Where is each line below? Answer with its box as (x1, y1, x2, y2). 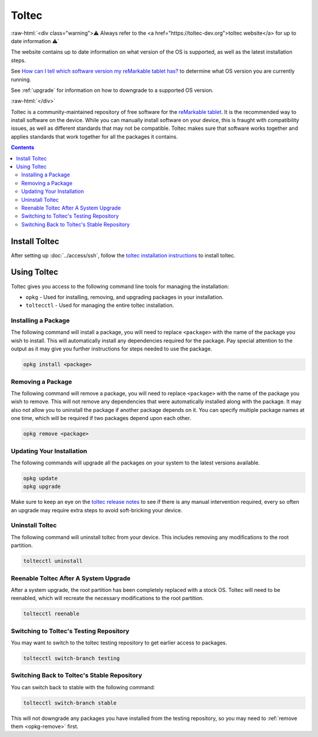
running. (11, 76, 32, 83)
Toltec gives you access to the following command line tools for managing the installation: (11, 283, 229, 290)
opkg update (23, 475, 58, 481)
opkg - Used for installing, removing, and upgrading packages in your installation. (25, 293, 224, 300)
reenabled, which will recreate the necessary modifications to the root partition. (11, 595, 204, 602)
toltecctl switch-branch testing (23, 655, 120, 661)
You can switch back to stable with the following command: (11, 683, 155, 690)
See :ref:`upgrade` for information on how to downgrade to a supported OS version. (11, 86, 214, 94)
